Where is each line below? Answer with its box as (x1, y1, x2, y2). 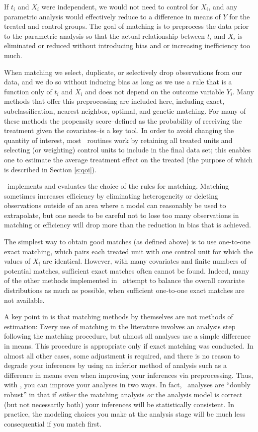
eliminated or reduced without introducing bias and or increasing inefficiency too (4, 40, 251, 51)
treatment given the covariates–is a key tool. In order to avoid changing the (4, 125, 234, 136)
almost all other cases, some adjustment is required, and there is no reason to (4, 350, 240, 360)
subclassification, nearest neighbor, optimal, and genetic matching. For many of (4, 105, 246, 116)
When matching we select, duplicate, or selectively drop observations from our (4, 67, 242, 77)
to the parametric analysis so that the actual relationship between (4, 30, 205, 41)
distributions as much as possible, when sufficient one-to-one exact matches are (4, 285, 245, 295)
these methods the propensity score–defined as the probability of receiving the (4, 115, 242, 126)
